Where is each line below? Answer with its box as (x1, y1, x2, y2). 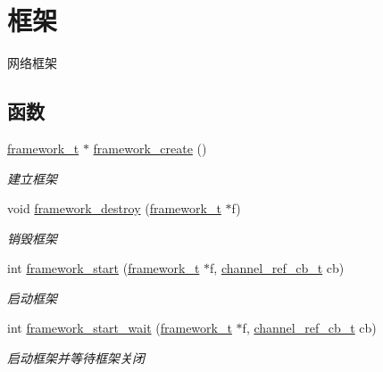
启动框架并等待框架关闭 (7, 349, 145, 368)
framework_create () (93, 138, 207, 157)
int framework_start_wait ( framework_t (7, 318, 232, 337)
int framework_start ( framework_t (7, 259, 200, 277)
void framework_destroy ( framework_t (7, 199, 221, 218)
